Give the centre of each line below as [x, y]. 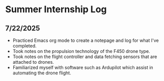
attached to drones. [33, 62]
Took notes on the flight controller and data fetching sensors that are [85, 57]
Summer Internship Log [56, 9]
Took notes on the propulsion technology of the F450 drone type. [81, 51]
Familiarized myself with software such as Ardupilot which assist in [83, 67]
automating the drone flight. [42, 73]
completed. [24, 46]
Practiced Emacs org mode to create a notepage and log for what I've [86, 40]
